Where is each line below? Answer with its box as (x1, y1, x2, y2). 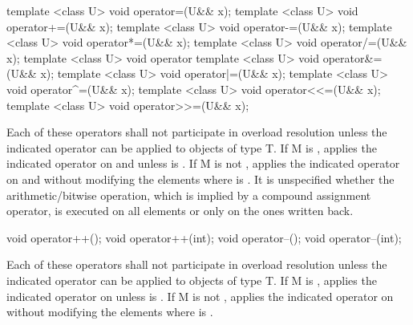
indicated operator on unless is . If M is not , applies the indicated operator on (6, 287, 394, 304)
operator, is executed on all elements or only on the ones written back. (6, 202, 354, 219)
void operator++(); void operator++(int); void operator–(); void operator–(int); (6, 229, 402, 246)
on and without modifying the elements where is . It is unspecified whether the (6, 170, 395, 187)
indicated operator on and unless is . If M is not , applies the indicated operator (6, 155, 400, 172)
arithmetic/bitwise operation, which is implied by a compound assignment (6, 186, 371, 203)
